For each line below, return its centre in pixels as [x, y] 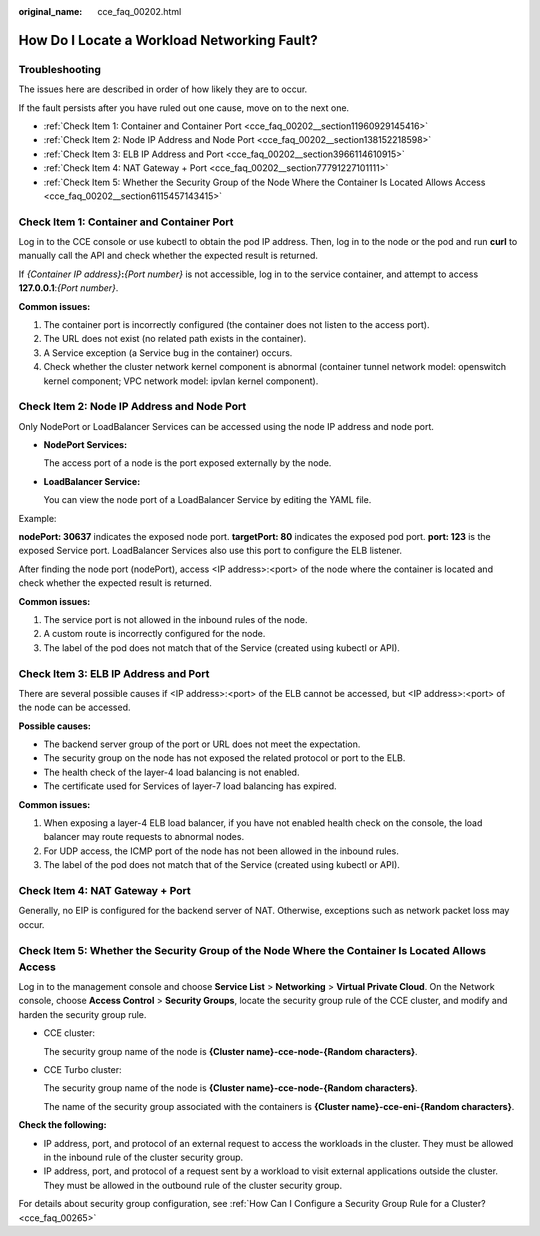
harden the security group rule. [82, 1014]
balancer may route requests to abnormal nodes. [144, 837]
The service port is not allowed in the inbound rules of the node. [175, 619]
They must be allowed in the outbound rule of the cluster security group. [193, 1185]
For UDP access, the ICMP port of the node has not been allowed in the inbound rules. [221, 851]
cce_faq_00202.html [139, 11]
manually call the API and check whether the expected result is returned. [168, 256]
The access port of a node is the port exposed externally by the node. [187, 463]
